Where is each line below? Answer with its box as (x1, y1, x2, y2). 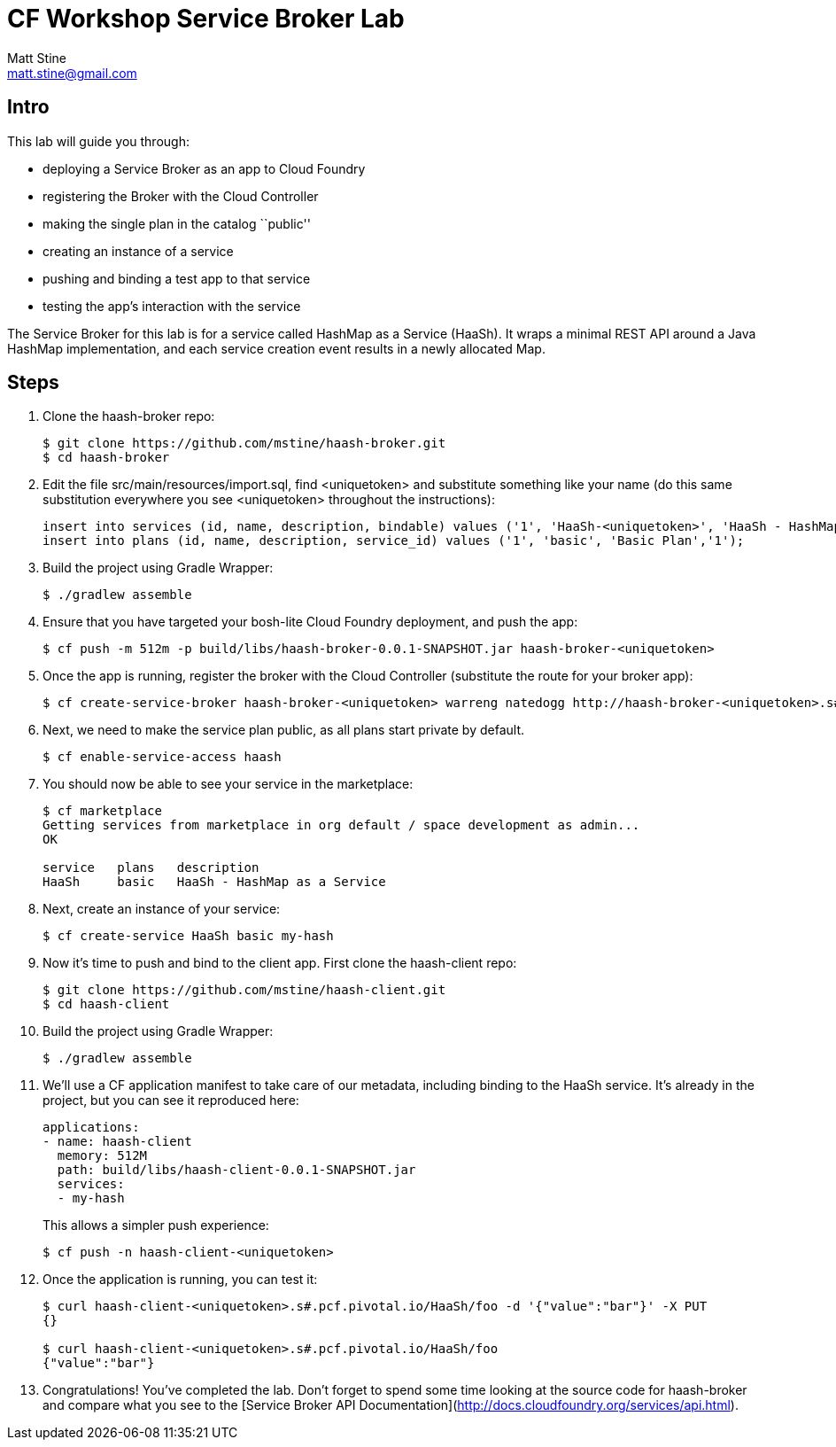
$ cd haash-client (43, 997, 170, 1012)
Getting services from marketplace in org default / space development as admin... (43, 818, 640, 833)
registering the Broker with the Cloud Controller (43, 188, 319, 204)
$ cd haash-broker (43, 450, 170, 465)
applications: (43, 1120, 140, 1135)
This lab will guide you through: (7, 133, 190, 149)
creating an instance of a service (43, 243, 234, 259)
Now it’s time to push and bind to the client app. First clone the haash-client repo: (43, 955, 517, 971)
